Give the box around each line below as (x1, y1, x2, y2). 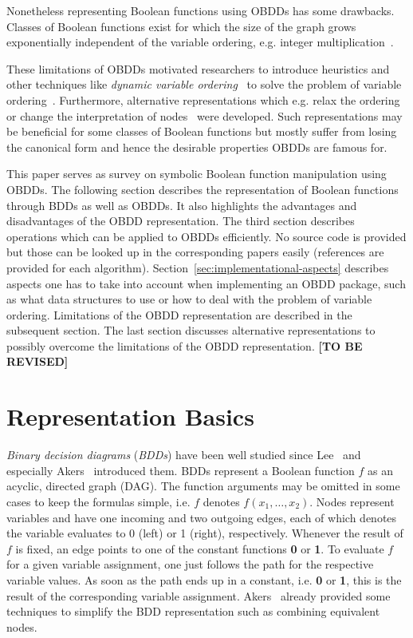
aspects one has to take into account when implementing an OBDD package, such (6, 275, 406, 291)
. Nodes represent (309, 493, 395, 509)
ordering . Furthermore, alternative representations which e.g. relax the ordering (6, 91, 400, 108)
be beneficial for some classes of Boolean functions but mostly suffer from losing (6, 123, 397, 140)
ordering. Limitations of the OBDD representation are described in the (6, 306, 352, 323)
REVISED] (6, 353, 69, 370)
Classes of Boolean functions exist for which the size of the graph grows (6, 18, 356, 34)
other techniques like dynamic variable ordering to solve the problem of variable (6, 76, 402, 93)
